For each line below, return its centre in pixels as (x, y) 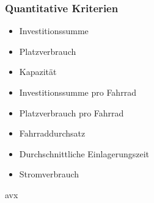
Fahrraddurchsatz (52, 133)
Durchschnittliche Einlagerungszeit (84, 153)
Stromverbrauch (49, 174)
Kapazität (38, 72)
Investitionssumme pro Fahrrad (78, 92)
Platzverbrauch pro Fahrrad (71, 112)
